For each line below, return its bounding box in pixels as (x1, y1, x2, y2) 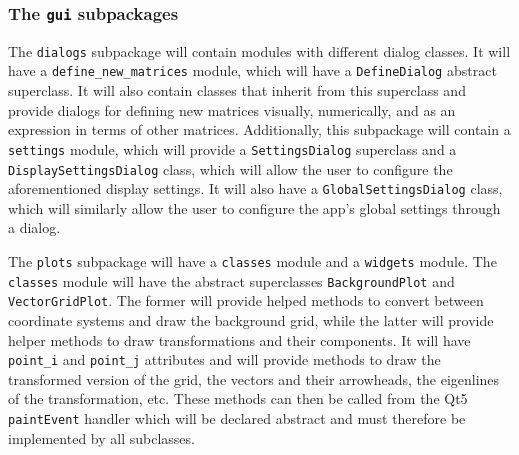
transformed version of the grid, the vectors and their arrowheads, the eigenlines (8, 368, 500, 389)
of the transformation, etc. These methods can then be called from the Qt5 (8, 388, 468, 409)
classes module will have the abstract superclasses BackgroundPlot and (8, 270, 455, 291)
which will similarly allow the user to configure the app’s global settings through (8, 197, 501, 218)
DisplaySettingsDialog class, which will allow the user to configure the (8, 158, 453, 179)
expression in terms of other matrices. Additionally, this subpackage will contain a (8, 119, 511, 140)
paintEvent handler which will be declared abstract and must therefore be (8, 408, 466, 429)
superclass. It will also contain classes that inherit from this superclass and (8, 80, 466, 101)
